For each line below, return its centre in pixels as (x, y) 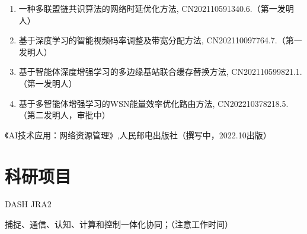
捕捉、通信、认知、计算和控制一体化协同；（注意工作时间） (119, 224)
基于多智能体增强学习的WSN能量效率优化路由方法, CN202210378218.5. (153, 103)
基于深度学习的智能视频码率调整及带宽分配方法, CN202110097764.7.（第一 (160, 40)
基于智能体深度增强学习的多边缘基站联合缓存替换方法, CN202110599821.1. (160, 72)
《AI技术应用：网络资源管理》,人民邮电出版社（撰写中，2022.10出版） (138, 135)
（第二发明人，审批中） (64, 115)
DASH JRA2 (28, 204)
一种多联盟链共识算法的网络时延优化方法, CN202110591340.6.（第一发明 (156, 8)
